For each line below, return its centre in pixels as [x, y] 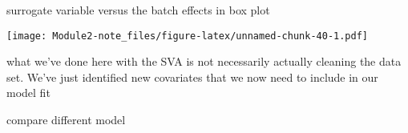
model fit [28, 93]
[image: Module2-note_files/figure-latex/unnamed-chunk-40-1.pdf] [188, 36]
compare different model [66, 120]
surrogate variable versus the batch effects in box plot [138, 10]
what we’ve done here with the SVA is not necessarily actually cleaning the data [204, 61]
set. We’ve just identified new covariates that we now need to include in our [192, 77]
